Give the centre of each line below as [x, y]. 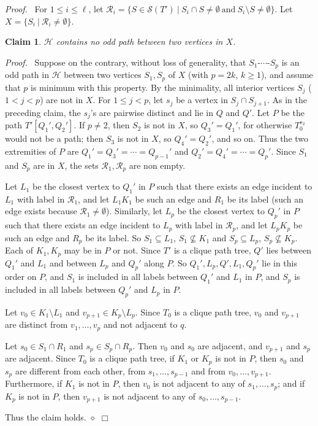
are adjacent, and [230, 345]
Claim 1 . [23, 41]
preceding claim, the [43, 112]
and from [208, 370]
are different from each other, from [80, 370]
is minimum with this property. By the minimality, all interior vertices [163, 87]
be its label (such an [265, 199]
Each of [19, 250]
